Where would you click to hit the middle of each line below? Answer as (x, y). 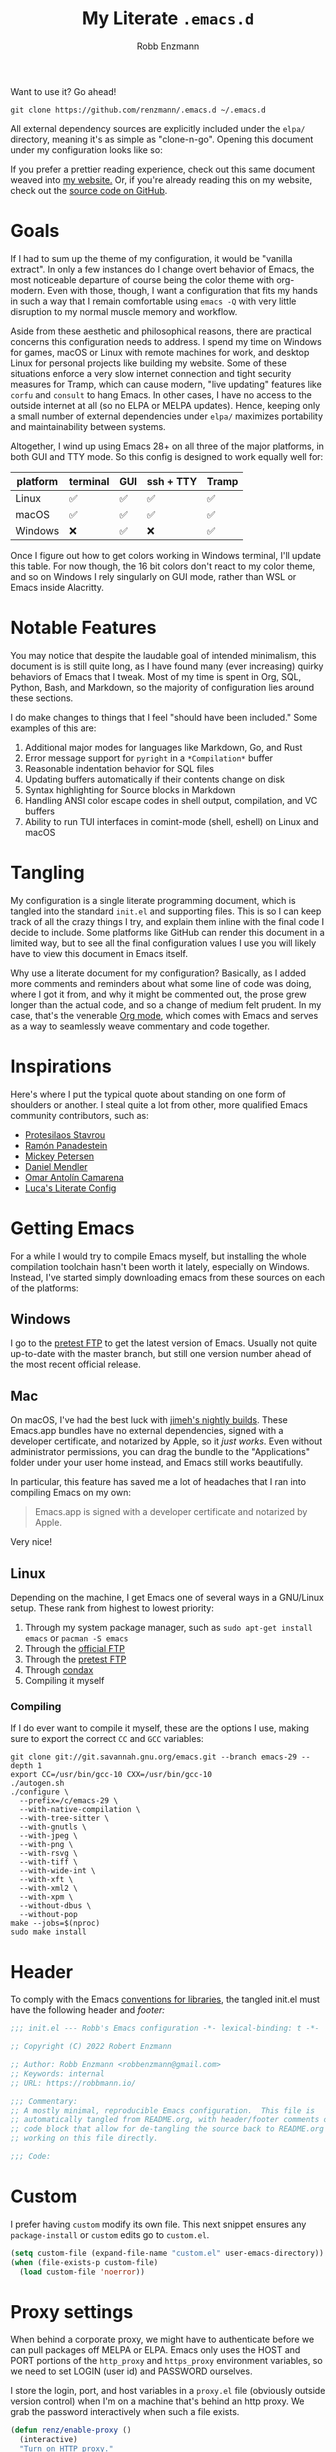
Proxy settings (72, 2311)
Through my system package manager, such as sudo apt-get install (168, 1628)
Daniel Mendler (56, 1166)
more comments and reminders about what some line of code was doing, (161, 983)
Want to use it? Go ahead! (63, 91)
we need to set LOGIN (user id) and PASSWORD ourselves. (131, 2371)
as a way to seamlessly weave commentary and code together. (140, 1026)
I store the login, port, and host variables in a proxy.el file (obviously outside (168, 2391)
